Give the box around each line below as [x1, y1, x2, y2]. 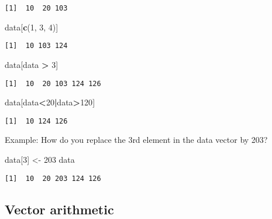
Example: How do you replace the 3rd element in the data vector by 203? [5, 134, 268, 146]
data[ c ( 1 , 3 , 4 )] [5, 20, 58, 33]
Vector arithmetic [5, 200, 114, 218]
